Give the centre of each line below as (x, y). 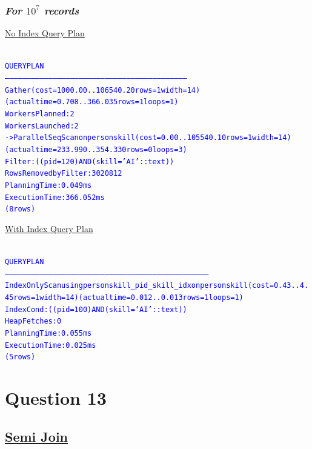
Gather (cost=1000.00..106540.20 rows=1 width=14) (103, 90)
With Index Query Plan (49, 228)
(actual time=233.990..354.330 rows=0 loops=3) (96, 150)
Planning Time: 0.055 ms (48, 334)
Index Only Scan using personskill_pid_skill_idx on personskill (126, 286)
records (61, 10)
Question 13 (56, 398)
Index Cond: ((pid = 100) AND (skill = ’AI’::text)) (96, 309)
